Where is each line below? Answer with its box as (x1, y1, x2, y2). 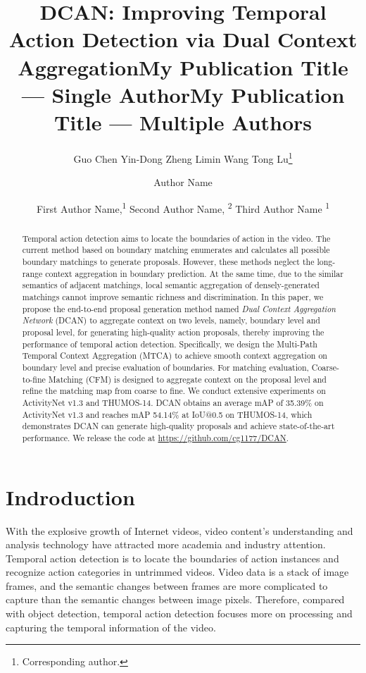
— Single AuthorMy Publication (21, 80, 345, 109)
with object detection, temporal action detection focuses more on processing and (6, 606, 353, 621)
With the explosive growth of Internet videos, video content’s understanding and (6, 523, 353, 538)
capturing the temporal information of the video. (6, 619, 216, 634)
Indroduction (6, 482, 135, 511)
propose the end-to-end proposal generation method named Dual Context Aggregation (22, 302, 336, 314)
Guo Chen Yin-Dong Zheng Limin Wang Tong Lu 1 (73, 149, 293, 166)
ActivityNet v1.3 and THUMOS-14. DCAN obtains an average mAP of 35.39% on (22, 396, 324, 408)
